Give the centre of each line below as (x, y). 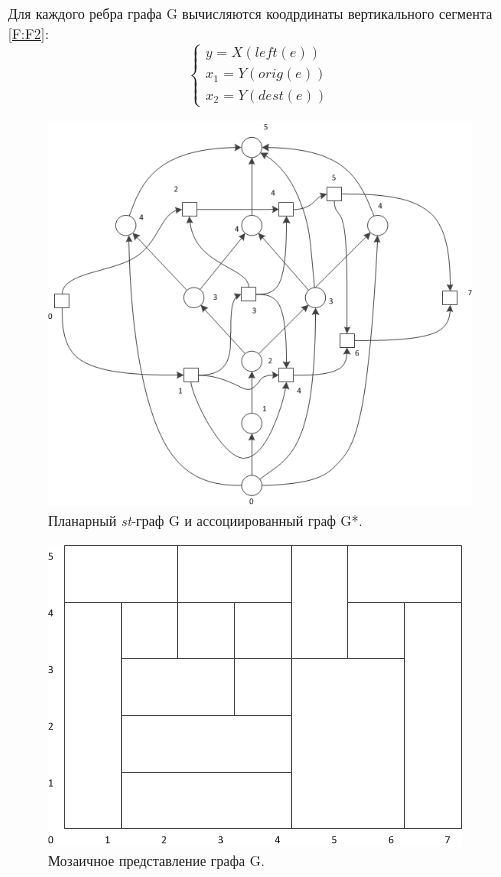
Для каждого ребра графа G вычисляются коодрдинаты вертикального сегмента (250, 13)
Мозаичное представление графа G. (156, 860)
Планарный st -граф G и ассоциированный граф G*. (205, 520)
